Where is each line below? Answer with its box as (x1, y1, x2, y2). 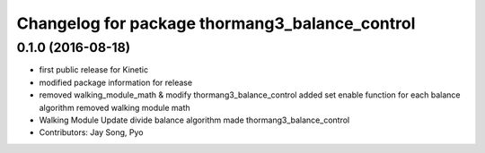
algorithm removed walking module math (39, 102, 190, 113)
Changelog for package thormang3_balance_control (16, 13, 416, 33)
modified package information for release (39, 77, 193, 88)
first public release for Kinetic (39, 64, 148, 75)
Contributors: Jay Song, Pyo (39, 127, 144, 138)
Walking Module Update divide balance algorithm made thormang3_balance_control (39, 115, 350, 125)
